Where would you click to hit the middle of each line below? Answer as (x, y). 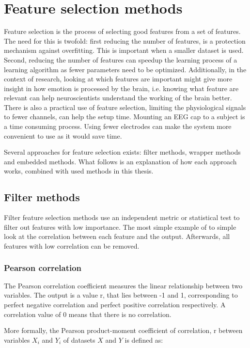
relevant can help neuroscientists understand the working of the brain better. (118, 98)
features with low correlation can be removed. (72, 246)
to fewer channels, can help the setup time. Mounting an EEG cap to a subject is (125, 117)
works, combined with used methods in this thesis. (79, 171)
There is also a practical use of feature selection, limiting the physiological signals (125, 107)
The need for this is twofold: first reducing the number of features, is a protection (125, 40)
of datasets (79, 340)
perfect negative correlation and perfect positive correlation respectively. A (115, 305)
